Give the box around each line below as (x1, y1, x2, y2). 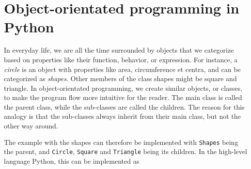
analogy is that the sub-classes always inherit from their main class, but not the (4, 111, 241, 121)
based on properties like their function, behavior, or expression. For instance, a (4, 54, 238, 64)
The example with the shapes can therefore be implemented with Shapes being (4, 137, 238, 147)
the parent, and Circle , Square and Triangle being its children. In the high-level (4, 146, 247, 156)
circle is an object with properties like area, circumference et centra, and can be (4, 64, 241, 74)
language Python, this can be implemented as (4, 155, 140, 166)
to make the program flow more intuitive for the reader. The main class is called (4, 92, 242, 102)
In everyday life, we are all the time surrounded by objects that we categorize (4, 45, 234, 55)
